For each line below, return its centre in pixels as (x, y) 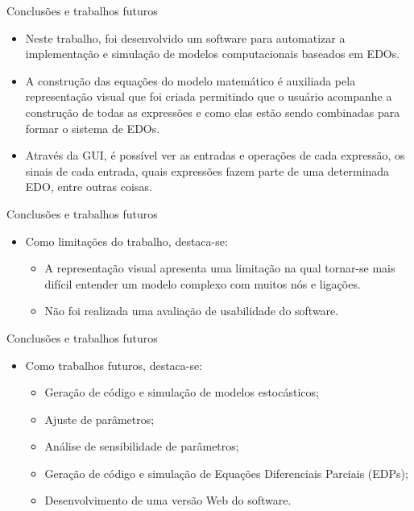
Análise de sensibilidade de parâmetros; (142, 446)
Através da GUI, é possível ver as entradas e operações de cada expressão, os (215, 155)
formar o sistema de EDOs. (93, 128)
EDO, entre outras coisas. (89, 187)
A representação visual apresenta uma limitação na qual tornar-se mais (220, 268)
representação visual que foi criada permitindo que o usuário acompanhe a (209, 96)
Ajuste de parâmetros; (99, 419)
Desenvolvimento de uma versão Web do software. (168, 500)
